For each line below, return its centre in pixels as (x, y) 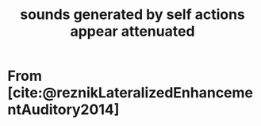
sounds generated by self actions (132, 15)
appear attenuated (132, 31)
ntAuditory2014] (63, 110)
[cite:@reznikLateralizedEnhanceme (130, 93)
